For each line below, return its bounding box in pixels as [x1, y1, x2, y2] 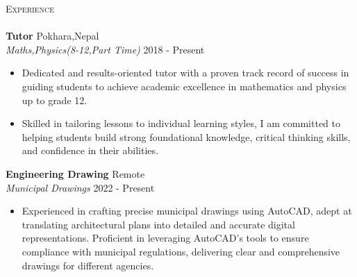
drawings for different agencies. [22, 258, 154, 272]
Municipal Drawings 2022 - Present [6, 180, 155, 194]
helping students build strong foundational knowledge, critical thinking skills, [22, 129, 351, 144]
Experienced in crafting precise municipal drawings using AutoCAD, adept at [22, 203, 352, 218]
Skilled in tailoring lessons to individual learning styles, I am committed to [22, 116, 341, 131]
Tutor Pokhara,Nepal [6, 28, 99, 43]
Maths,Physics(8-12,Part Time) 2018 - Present [6, 42, 205, 56]
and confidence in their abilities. [22, 143, 158, 158]
